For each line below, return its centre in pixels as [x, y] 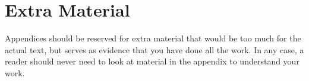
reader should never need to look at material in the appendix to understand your [152, 61]
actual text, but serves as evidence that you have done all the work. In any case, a [154, 49]
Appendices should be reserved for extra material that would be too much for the [153, 38]
